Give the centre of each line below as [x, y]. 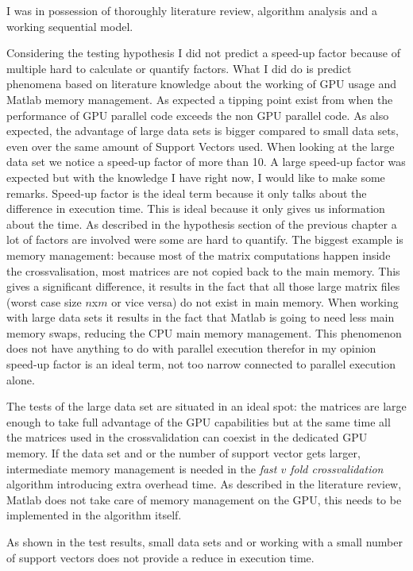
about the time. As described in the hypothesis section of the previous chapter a [202, 224]
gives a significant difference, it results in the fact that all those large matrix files [203, 286]
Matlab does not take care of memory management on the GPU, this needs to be [204, 499]
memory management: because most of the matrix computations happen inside [199, 255]
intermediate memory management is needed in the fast [142, 468]
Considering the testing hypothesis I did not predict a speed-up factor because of [204, 53]
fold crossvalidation [337, 468]
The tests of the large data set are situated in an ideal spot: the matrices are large [206, 406]
